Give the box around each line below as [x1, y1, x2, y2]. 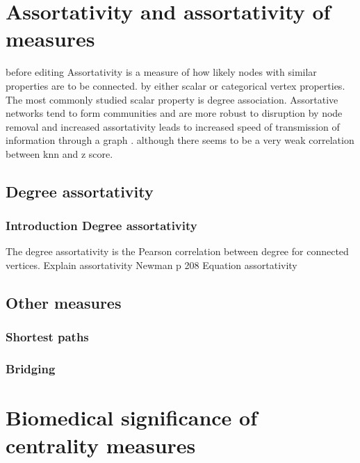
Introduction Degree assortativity [6, 217, 197, 234]
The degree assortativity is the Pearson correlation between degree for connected [6, 244, 349, 259]
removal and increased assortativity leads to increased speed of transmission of [6, 119, 340, 133]
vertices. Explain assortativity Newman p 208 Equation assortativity [6, 258, 297, 273]
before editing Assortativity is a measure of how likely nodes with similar [6, 65, 317, 79]
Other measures [6, 292, 122, 314]
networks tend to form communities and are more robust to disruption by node [6, 106, 343, 120]
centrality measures [6, 430, 196, 459]
